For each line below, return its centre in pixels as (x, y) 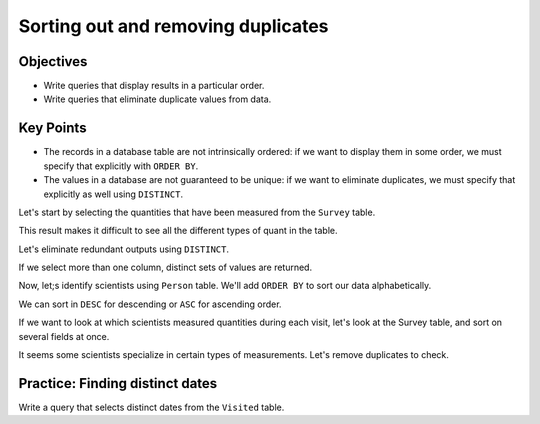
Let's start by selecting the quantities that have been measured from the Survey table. (197, 212)
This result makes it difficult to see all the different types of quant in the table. (178, 231)
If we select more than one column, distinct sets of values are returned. (165, 267)
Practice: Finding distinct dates (118, 383)
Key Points (52, 128)
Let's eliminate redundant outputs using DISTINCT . (124, 249)
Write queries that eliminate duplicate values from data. (157, 99)
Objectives (53, 61)
